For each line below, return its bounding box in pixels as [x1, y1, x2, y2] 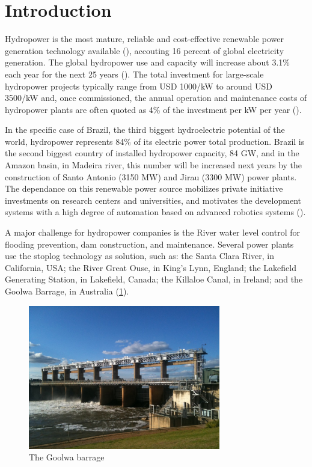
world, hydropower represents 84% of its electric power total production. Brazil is [5, 135, 305, 147]
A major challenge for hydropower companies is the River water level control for [5, 226, 301, 239]
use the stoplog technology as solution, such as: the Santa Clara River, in [5, 249, 274, 262]
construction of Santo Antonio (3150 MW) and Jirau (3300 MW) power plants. [5, 170, 297, 183]
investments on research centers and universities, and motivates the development [5, 194, 301, 206]
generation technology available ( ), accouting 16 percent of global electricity [5, 44, 284, 56]
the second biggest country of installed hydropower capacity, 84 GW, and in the [5, 147, 299, 159]
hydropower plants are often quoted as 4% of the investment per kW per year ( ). [5, 103, 302, 115]
